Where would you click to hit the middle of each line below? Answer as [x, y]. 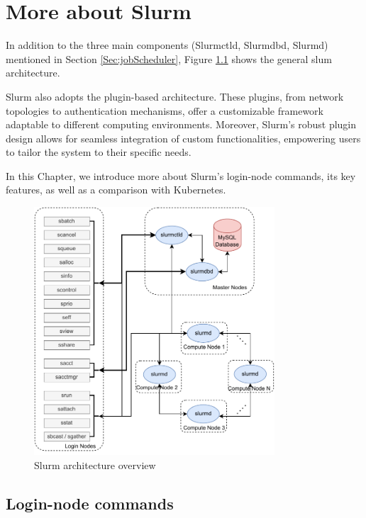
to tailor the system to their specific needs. [99, 152]
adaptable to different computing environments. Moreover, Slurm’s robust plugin [181, 124]
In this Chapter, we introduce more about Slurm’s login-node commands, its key [181, 175]
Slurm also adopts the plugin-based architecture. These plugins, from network [175, 96]
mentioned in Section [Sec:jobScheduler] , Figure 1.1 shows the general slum [169, 58]
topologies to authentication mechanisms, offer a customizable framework [165, 110]
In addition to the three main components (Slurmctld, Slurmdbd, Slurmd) [167, 45]
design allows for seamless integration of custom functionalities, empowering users [183, 138]
